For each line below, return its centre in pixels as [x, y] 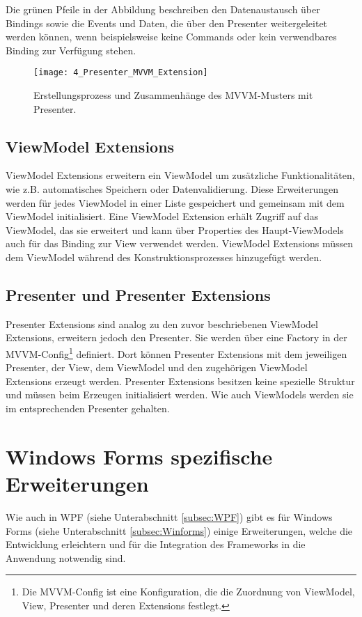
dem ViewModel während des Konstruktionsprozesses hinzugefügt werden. [164, 257]
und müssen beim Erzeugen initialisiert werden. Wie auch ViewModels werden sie [180, 395]
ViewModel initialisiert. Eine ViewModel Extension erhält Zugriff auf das [162, 216]
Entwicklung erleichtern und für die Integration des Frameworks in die [156, 544]
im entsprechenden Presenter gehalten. [88, 408]
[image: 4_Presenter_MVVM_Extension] [121, 73]
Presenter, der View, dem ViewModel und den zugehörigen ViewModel [157, 367]
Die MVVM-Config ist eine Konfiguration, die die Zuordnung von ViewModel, [188, 592]
